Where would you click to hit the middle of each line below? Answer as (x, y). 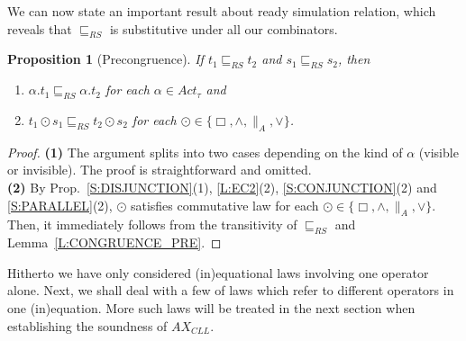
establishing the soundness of (87, 325)
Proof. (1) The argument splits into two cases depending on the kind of (205, 152)
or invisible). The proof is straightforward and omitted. (160, 170)
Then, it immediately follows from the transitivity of (152, 224)
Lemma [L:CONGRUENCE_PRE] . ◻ (114, 242)
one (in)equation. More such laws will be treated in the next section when (211, 307)
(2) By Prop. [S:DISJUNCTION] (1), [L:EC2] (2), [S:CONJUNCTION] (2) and (222, 187)
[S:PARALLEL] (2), (60, 205)
